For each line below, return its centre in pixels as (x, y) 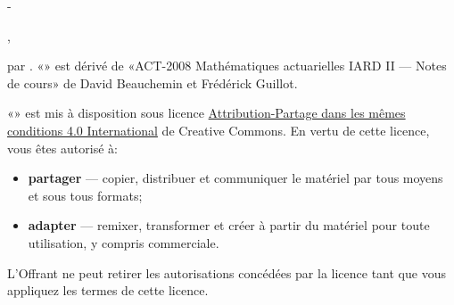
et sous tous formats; (85, 195)
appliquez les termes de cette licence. (108, 290)
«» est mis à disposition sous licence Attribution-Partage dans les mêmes (206, 113)
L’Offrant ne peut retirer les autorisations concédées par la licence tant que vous (227, 272)
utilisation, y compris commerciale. (124, 242)
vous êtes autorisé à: (62, 148)
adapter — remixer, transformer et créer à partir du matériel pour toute (229, 225)
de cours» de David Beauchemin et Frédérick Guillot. (153, 82)
